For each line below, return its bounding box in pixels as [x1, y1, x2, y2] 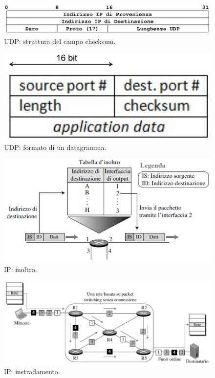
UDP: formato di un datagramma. [4, 142, 107, 152]
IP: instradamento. [4, 366, 60, 377]
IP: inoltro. [4, 264, 37, 274]
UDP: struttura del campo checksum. [4, 36, 116, 46]
